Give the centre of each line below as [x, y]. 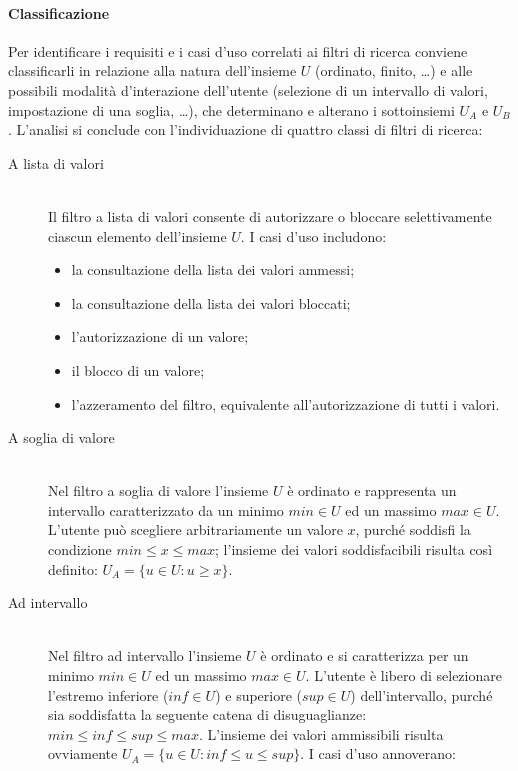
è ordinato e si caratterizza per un [364, 655]
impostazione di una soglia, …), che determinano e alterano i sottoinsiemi [231, 109]
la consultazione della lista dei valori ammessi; [213, 269]
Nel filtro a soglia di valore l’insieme [158, 490]
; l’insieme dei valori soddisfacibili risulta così [354, 549]
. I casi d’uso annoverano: [378, 753]
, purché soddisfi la [413, 529]
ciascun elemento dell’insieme [137, 235]
